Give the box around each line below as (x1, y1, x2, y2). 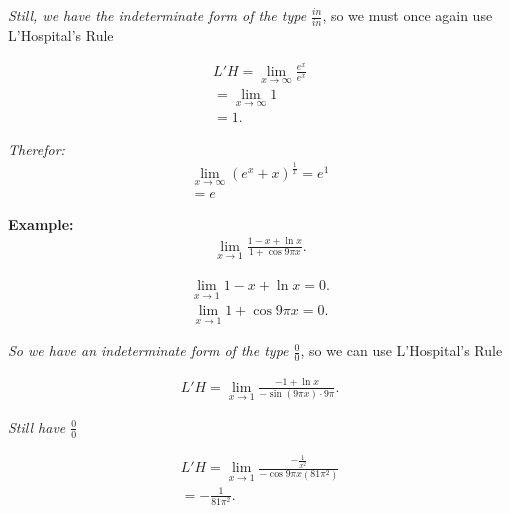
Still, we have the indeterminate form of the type (8, 5, 307, 25)
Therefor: (8, 138, 65, 159)
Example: (8, 213, 74, 234)
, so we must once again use (322, 5, 493, 25)
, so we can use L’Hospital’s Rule (300, 340, 503, 361)
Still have (8, 416, 66, 437)
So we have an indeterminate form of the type (8, 340, 289, 361)
